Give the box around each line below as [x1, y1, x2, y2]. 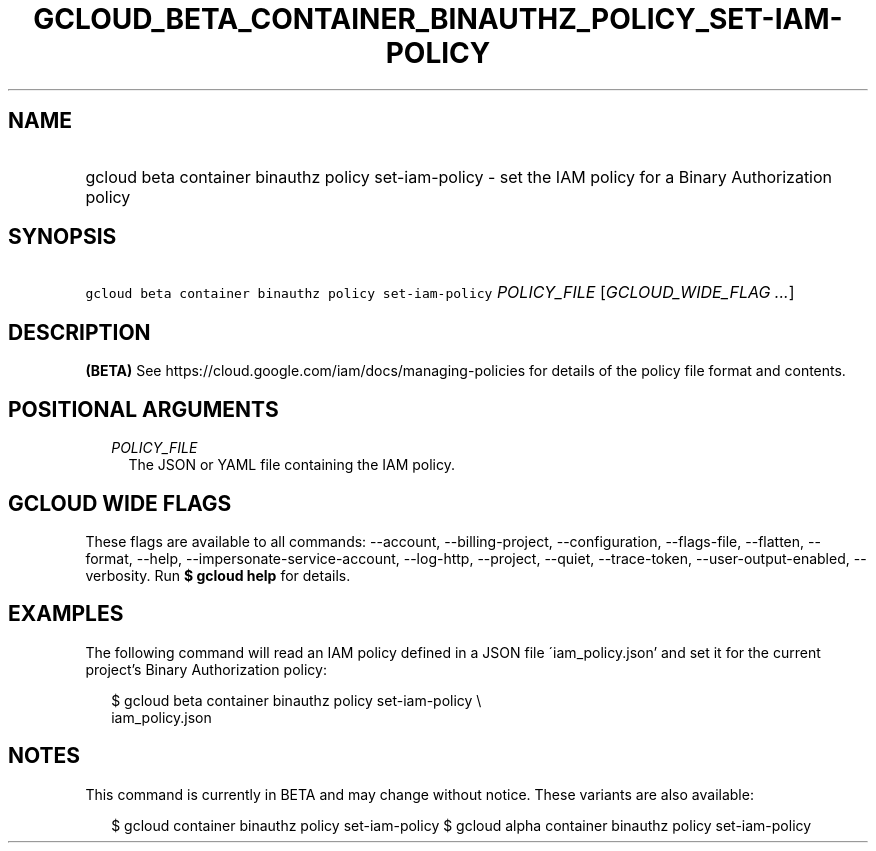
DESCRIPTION [8, 319, 151, 345]
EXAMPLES [8, 601, 124, 627]
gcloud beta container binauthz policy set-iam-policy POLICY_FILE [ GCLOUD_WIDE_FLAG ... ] [85, 282, 795, 303]
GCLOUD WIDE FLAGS [8, 490, 232, 516]
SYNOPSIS [8, 224, 117, 250]
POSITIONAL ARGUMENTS [8, 396, 279, 422]
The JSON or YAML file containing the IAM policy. [128, 456, 456, 474]
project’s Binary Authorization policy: [85, 660, 327, 678]
